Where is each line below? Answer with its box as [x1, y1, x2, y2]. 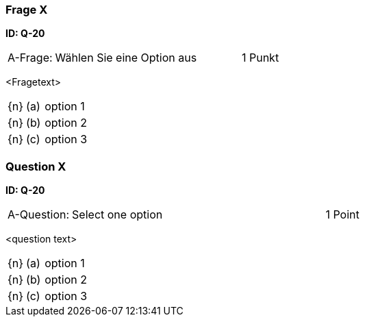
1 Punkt [241, 51, 279, 65]
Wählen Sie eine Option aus [55, 51, 197, 65]
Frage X [5, 3, 48, 16]
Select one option [72, 208, 163, 222]
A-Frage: [8, 51, 53, 65]
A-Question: [8, 208, 70, 222]
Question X [5, 159, 66, 173]
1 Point [325, 208, 360, 222]
